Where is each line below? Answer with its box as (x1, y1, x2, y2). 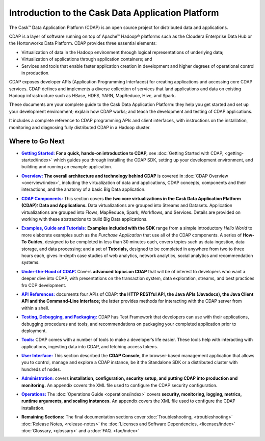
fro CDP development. (21, 282, 66, 288)
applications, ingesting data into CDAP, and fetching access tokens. (21, 343, 158, 349)
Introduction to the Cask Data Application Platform (9, 7, 219, 18)
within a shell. (21, 305, 49, 311)
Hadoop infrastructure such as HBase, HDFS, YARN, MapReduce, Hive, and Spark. (9, 93, 176, 99)
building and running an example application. (21, 164, 112, 170)
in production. (21, 70, 50, 76)
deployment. (21, 328, 47, 334)
